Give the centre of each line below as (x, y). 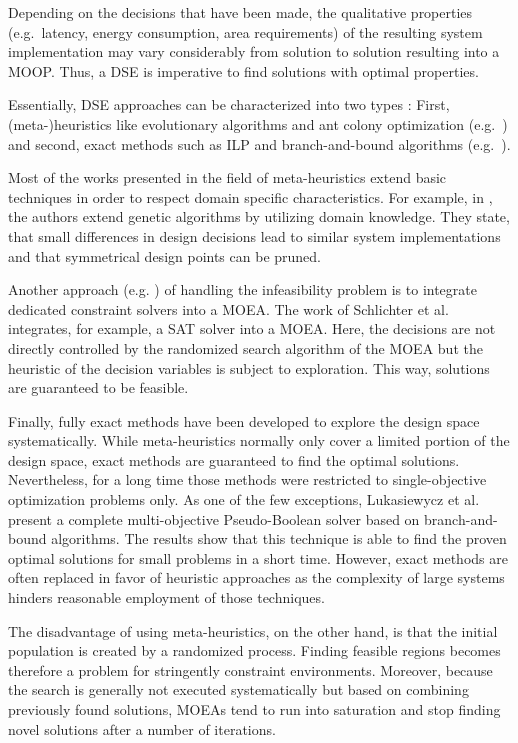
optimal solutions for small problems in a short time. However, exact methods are (258, 557)
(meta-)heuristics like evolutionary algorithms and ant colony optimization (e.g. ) (258, 123)
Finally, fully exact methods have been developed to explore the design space (244, 420)
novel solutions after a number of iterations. (142, 728)
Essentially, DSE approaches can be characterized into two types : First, (229, 104)
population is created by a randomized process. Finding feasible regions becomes (254, 650)
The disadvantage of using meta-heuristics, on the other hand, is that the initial (253, 630)
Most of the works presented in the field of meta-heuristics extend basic (227, 177)
